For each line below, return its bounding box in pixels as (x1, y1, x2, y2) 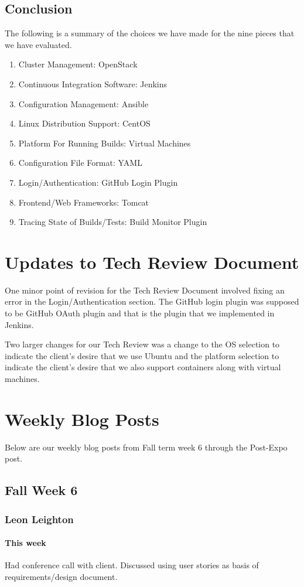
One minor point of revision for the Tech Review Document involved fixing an (5, 284, 285, 296)
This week (5, 537, 46, 549)
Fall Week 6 (5, 481, 78, 499)
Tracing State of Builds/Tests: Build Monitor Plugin (18, 216, 207, 228)
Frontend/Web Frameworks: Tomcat (18, 196, 149, 208)
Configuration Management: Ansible (18, 97, 149, 110)
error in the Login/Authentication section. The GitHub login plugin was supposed (5, 295, 299, 308)
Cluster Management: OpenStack (18, 58, 138, 70)
